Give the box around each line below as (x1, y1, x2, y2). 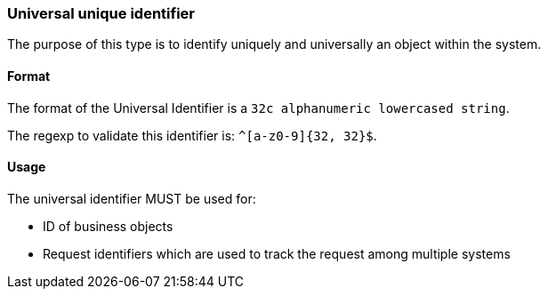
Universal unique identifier (7, 4, 195, 22)
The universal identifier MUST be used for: (7, 190, 256, 206)
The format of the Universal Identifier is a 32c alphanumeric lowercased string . (7, 100, 510, 116)
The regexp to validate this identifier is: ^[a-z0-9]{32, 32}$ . (7, 127, 377, 143)
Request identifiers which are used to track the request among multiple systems (43, 245, 511, 261)
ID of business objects (43, 218, 173, 234)
